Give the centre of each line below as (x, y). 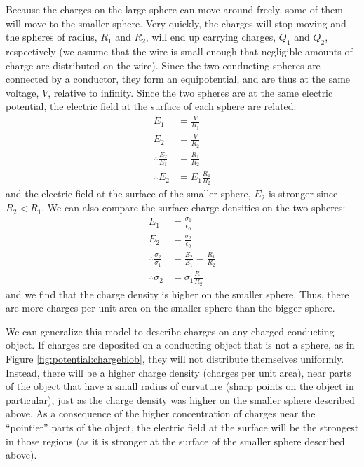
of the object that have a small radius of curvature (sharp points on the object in (180, 386)
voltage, (22, 92)
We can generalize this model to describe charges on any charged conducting (170, 331)
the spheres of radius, (52, 37)
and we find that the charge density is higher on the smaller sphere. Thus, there (177, 294)
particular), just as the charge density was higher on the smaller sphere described (180, 399)
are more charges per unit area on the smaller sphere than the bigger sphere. (170, 308)
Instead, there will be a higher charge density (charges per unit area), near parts (178, 372)
